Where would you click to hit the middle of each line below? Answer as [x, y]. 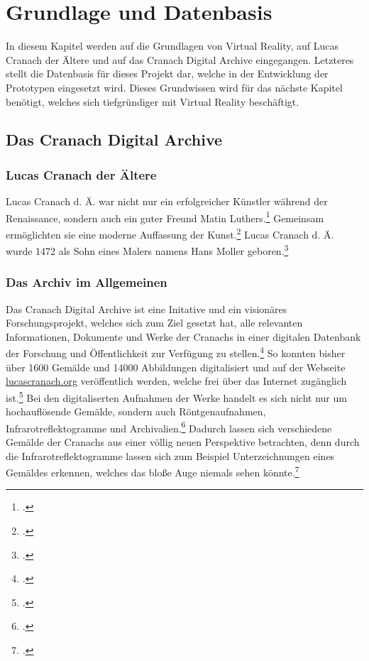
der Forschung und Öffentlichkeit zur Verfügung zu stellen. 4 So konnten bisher [176, 352]
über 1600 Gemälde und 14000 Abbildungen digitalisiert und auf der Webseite [176, 367]
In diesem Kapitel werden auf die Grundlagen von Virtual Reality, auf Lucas [172, 46]
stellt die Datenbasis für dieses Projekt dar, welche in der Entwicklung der [167, 73]
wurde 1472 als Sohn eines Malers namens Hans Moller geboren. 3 [147, 250]
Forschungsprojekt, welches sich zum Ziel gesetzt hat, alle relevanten [154, 323]
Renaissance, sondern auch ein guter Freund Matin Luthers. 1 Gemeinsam [165, 217]
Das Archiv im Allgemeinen [87, 282]
